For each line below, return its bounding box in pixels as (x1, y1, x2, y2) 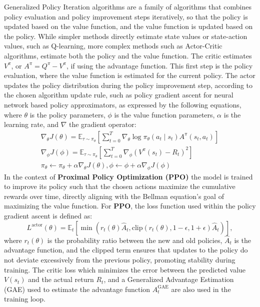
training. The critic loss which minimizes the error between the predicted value (4, 264, 246, 274)
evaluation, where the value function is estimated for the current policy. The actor (4, 70, 255, 80)
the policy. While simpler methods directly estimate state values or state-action (4, 30, 247, 41)
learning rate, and (4, 119, 58, 129)
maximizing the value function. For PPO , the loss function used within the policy (4, 200, 256, 211)
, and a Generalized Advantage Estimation (103, 274, 234, 284)
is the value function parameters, (114, 109, 215, 119)
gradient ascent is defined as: (4, 210, 92, 220)
